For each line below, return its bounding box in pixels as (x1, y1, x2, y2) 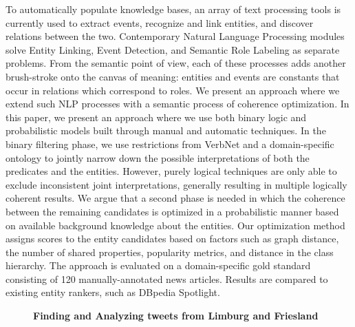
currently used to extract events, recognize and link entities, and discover (6, 15, 314, 30)
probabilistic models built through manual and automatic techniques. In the (6, 123, 326, 138)
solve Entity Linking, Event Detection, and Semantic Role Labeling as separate (6, 42, 340, 56)
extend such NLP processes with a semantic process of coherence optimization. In (6, 96, 349, 111)
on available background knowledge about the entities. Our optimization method (6, 218, 345, 232)
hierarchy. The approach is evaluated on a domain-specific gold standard (6, 258, 311, 273)
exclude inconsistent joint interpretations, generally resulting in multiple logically (6, 177, 347, 191)
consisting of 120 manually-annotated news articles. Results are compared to (6, 271, 328, 286)
